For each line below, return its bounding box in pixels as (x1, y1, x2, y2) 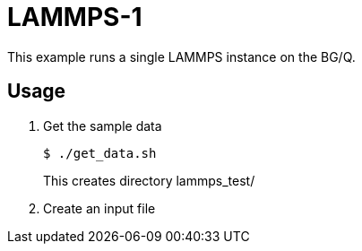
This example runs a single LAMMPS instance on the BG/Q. (7, 48, 356, 65)
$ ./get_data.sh (43, 145, 157, 160)
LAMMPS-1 (7, 2, 142, 32)
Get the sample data (43, 117, 162, 134)
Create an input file (43, 200, 156, 216)
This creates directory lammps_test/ (43, 172, 255, 188)
